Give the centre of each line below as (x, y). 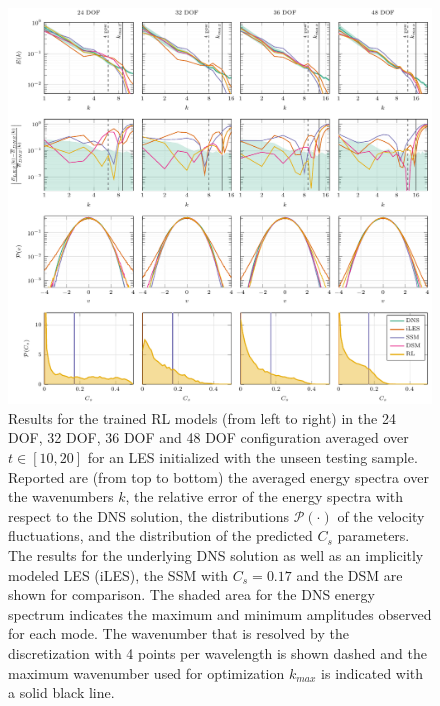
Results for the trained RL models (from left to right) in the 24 (202, 417)
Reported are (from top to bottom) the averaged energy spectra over (218, 476)
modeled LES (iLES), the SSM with (118, 574)
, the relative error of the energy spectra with (264, 496)
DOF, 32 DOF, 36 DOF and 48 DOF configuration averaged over (208, 437)
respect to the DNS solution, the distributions (148, 515)
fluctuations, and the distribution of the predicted (160, 535)
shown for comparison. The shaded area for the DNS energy (191, 594)
